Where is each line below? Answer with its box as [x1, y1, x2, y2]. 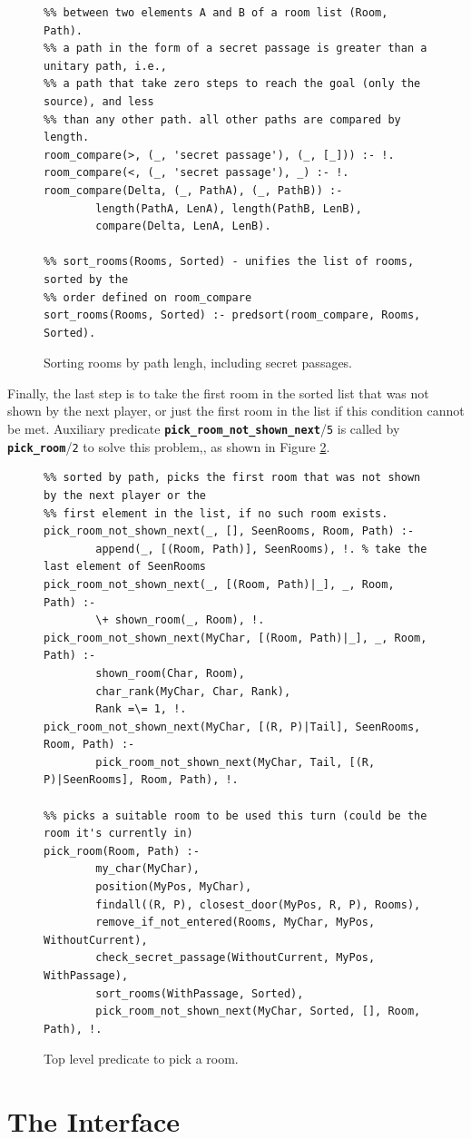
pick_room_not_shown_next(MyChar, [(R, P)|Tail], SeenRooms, [44, 720, 421, 733]
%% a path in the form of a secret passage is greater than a [44, 42, 427, 55]
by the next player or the [44, 488, 206, 502]
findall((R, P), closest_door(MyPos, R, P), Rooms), [95, 898, 421, 911]
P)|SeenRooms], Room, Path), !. [44, 773, 239, 787]
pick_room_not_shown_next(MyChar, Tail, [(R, [95, 755, 376, 769]
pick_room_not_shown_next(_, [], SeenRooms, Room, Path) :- [44, 525, 415, 538]
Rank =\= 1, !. [95, 702, 187, 716]
